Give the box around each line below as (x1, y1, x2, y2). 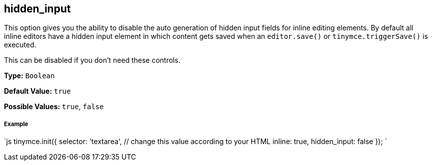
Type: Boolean (4, 71, 55, 80)
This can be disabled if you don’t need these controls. (4, 56, 180, 65)
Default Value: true (4, 87, 71, 96)
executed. (4, 40, 36, 49)
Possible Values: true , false (4, 102, 104, 111)
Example (4, 120, 28, 128)
